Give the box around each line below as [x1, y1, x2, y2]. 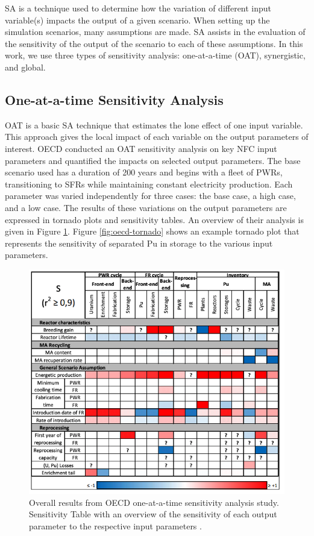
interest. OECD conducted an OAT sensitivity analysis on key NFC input [5, 142, 277, 154]
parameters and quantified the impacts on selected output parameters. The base [5, 154, 301, 166]
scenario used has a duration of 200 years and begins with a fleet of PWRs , [5, 166, 283, 178]
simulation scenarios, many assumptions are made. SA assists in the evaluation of [5, 25, 306, 38]
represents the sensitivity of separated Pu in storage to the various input [5, 236, 273, 249]
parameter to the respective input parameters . [29, 520, 202, 532]
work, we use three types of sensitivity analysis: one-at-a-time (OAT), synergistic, [5, 49, 306, 61]
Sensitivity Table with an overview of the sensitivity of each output [29, 508, 277, 520]
